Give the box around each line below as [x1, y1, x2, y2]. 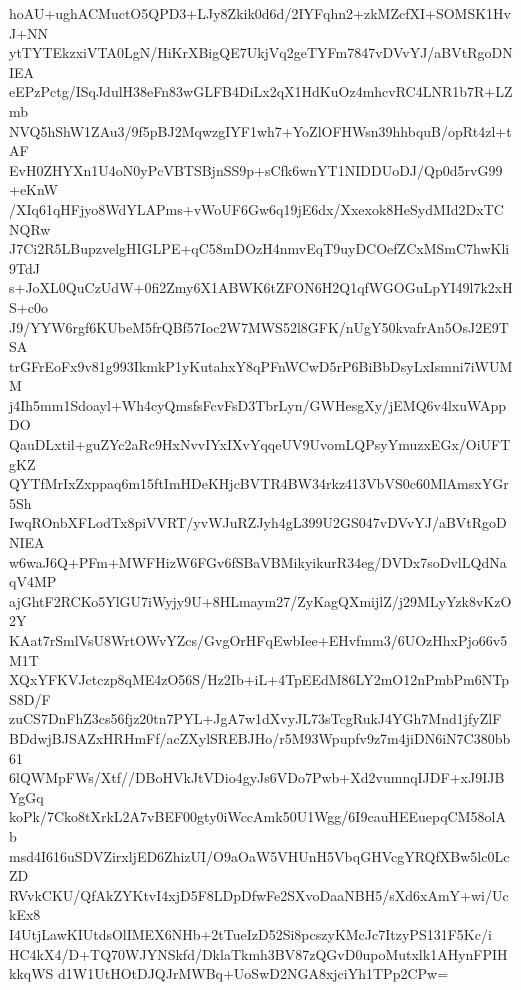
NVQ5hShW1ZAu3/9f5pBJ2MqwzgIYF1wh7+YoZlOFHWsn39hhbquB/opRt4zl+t [9, 120, 512, 141]
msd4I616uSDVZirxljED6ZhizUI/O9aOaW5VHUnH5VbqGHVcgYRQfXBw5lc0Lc [9, 845, 510, 866]
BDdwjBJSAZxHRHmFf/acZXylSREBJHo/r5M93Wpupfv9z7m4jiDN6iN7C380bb [9, 727, 511, 748]
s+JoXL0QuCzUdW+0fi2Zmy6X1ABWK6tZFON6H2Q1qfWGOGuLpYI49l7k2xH [9, 277, 513, 298]
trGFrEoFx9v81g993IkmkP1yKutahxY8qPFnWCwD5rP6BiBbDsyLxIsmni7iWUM [9, 355, 513, 376]
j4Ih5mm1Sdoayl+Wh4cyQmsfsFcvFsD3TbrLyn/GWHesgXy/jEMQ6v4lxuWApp [9, 394, 506, 415]
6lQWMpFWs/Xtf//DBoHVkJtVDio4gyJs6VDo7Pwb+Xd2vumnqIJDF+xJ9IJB [9, 767, 505, 788]
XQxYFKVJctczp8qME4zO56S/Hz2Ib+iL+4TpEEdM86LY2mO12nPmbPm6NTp [9, 669, 509, 690]
